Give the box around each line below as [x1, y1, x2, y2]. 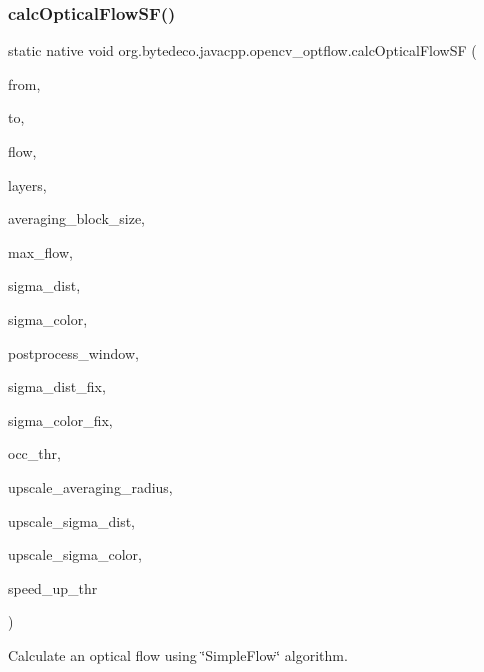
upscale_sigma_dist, [8, 510, 136, 531]
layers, [8, 174, 47, 195]
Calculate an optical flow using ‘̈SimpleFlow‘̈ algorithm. [8, 644, 348, 665]
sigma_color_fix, [8, 409, 113, 430]
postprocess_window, [8, 342, 139, 363]
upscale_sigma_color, [8, 544, 142, 565]
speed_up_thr [8, 577, 98, 598]
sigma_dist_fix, [8, 376, 106, 397]
